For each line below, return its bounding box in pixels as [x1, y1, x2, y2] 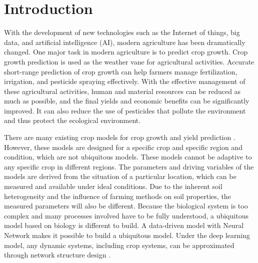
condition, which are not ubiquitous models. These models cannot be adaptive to [4, 151, 252, 162]
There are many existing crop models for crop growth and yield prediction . [4, 132, 235, 142]
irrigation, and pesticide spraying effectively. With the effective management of [4, 76, 245, 86]
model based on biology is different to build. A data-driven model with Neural [4, 220, 244, 230]
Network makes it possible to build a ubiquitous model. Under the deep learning [4, 230, 250, 240]
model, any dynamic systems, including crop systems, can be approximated [4, 239, 234, 250]
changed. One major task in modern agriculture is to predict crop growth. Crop [4, 46, 248, 57]
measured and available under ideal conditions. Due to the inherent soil [4, 181, 222, 191]
